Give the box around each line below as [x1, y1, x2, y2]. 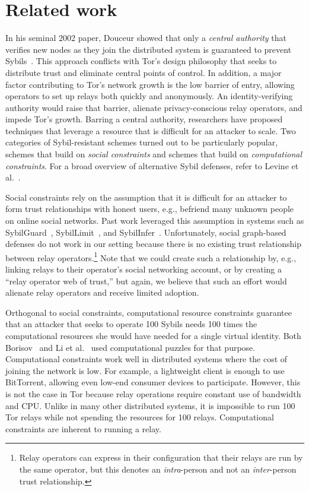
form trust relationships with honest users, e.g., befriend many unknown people [5, 202, 294, 215]
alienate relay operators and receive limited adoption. [5, 286, 199, 299]
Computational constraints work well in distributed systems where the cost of [5, 353, 288, 365]
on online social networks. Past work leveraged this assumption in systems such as [5, 214, 304, 227]
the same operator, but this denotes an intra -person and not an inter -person [19, 463, 297, 475]
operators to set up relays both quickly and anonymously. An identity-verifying [5, 90, 293, 102]
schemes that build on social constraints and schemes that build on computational [5, 148, 302, 160]
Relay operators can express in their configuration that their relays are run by [19, 451, 303, 464]
